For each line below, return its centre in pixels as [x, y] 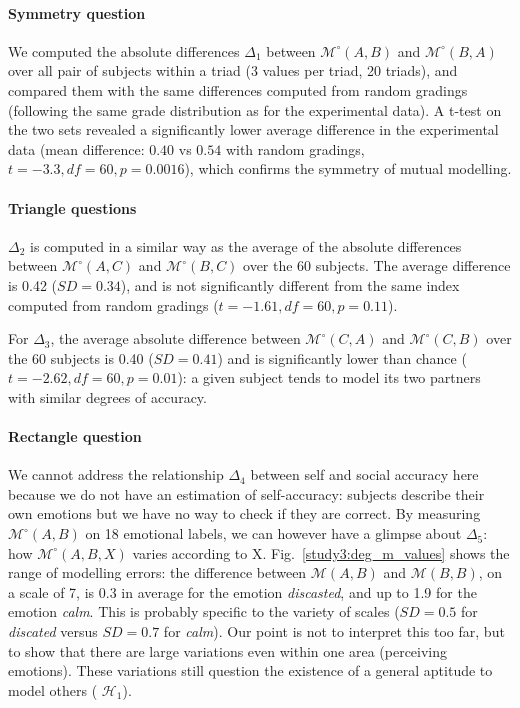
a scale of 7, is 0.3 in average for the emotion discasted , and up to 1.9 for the [242, 591]
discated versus [53, 631]
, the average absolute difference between [175, 338]
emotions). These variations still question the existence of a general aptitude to [250, 670]
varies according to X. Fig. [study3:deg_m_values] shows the [321, 552]
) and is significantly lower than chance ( [342, 357]
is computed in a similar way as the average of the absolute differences [246, 245]
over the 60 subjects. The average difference [377, 265]
